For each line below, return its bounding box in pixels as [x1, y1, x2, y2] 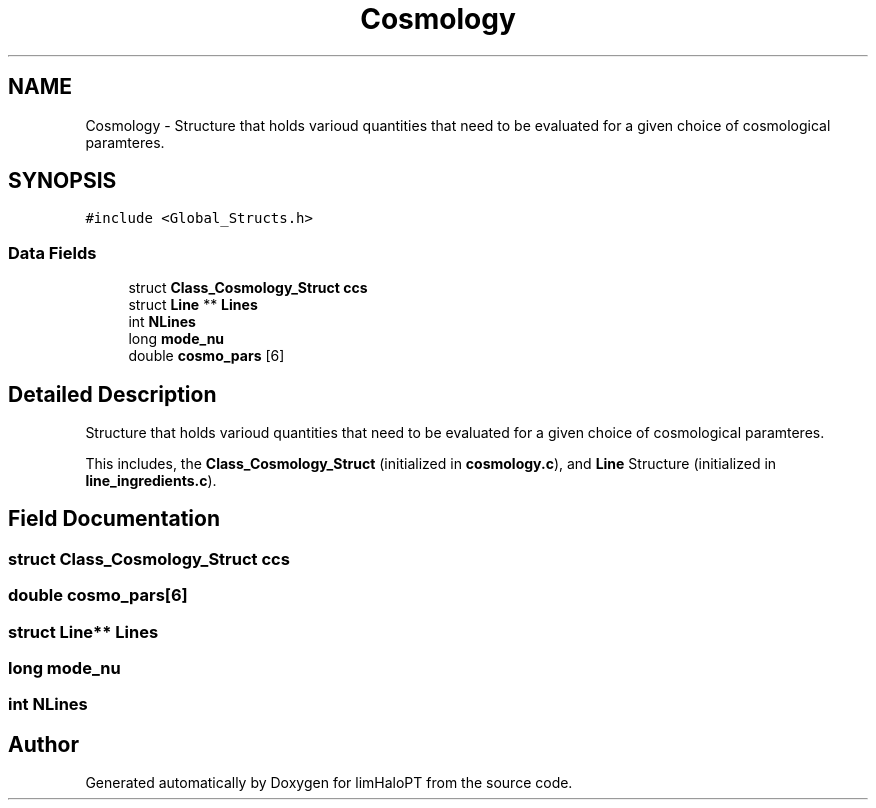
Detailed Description [8, 381, 217, 407]
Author [8, 731, 79, 757]
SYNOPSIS [8, 168, 117, 194]
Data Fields [8, 242, 97, 263]
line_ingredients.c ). [85, 472, 217, 490]
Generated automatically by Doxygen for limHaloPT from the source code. [85, 774, 573, 792]
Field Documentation [8, 506, 220, 532]
